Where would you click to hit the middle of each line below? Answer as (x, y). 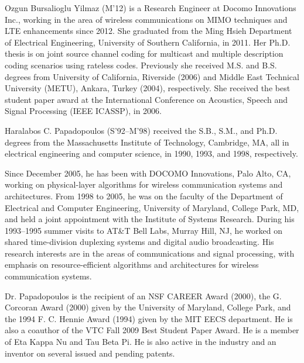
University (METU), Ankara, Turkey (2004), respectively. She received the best (148, 88)
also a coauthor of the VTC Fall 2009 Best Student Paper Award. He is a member (152, 330)
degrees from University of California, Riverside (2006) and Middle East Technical (152, 76)
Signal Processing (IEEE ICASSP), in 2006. (83, 111)
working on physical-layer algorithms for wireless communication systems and (144, 184)
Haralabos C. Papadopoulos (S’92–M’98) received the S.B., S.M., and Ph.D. (141, 130)
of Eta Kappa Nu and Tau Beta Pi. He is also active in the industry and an (141, 342)
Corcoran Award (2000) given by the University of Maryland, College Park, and (148, 307)
